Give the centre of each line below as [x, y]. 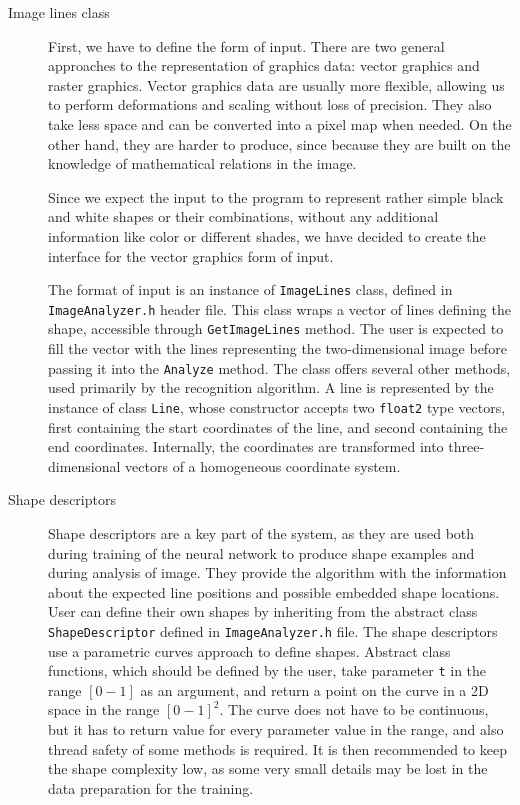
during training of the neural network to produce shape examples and [261, 552]
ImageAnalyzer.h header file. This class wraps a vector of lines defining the [279, 308]
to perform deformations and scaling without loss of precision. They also [270, 104]
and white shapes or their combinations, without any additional [243, 216]
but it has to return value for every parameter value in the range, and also [276, 729]
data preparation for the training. [151, 787]
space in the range [104, 709]
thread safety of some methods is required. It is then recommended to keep [277, 748]
